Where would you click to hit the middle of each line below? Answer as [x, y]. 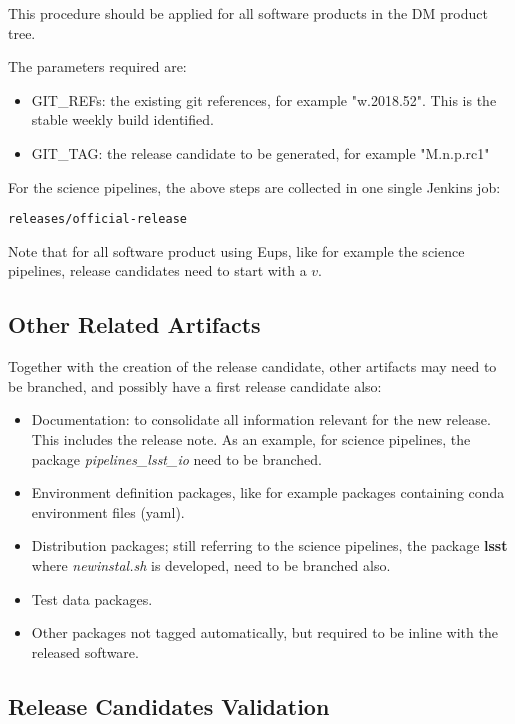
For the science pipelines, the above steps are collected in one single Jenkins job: [254, 186]
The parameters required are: [97, 66]
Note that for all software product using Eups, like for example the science [236, 250]
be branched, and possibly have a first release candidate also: [195, 385]
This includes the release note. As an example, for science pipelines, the [251, 438]
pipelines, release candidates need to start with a [157, 270]
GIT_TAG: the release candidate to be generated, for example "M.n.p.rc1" [260, 152]
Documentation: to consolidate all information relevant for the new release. [261, 419]
